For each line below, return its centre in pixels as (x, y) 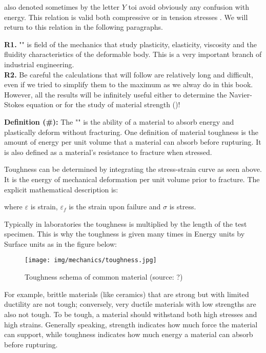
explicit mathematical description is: (61, 189)
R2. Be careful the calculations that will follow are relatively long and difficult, (129, 74)
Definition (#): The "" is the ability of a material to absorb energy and (119, 121)
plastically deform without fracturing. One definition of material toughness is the (131, 132)
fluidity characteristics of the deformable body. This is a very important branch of (133, 54)
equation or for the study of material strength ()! (103, 104)
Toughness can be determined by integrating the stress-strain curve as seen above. (133, 169)
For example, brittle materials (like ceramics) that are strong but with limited (127, 294)
